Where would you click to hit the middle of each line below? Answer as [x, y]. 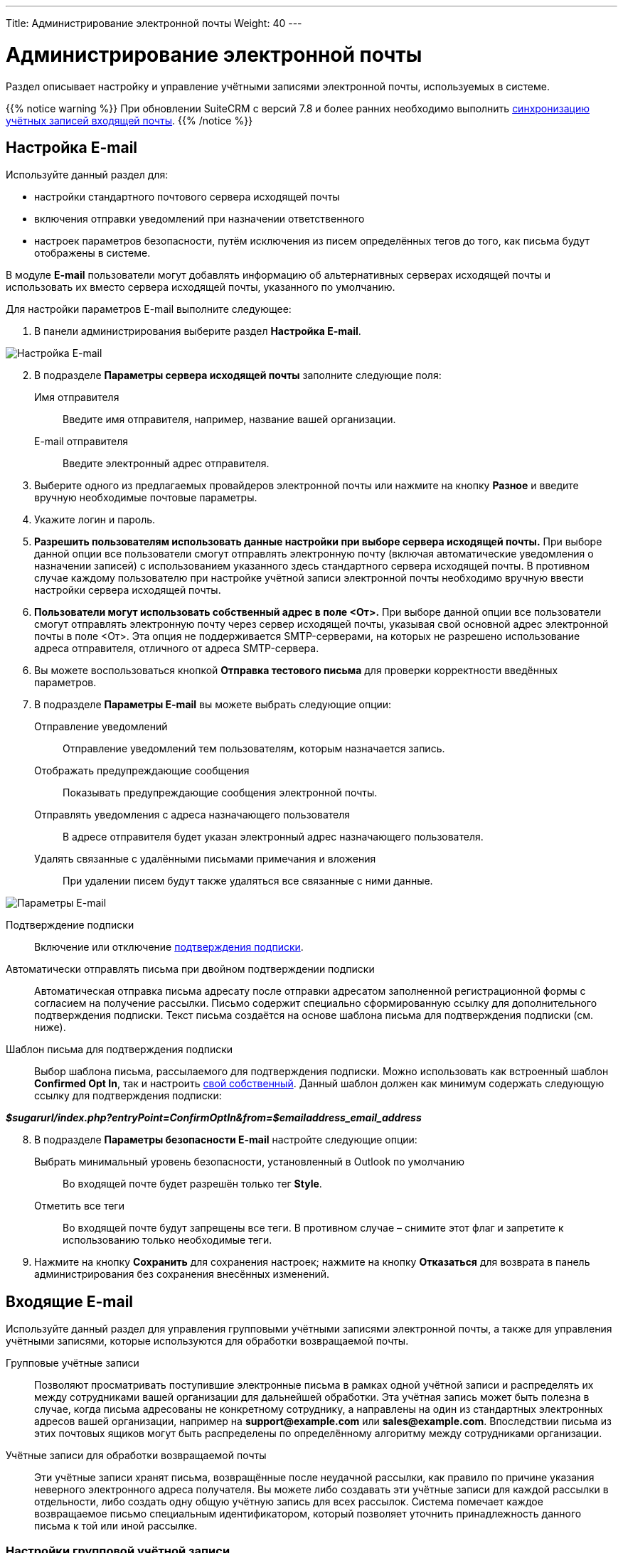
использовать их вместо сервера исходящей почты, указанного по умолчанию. [201, 287]
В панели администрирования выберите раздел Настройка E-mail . [198, 331]
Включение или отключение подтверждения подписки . [169, 947]
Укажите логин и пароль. [95, 520]
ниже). [50, 1028]
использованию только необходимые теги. [167, 1240]
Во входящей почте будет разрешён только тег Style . [192, 1184]
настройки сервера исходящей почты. [128, 590]
